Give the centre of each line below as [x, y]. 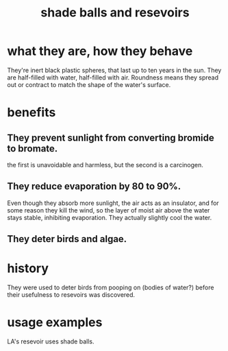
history [28, 268]
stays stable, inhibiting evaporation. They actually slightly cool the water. [110, 217]
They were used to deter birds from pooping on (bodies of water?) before [111, 288]
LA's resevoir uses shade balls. [51, 341]
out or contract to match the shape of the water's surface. [89, 84]
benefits [31, 113]
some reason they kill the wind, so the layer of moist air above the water [109, 210]
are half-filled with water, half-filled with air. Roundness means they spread [113, 77]
